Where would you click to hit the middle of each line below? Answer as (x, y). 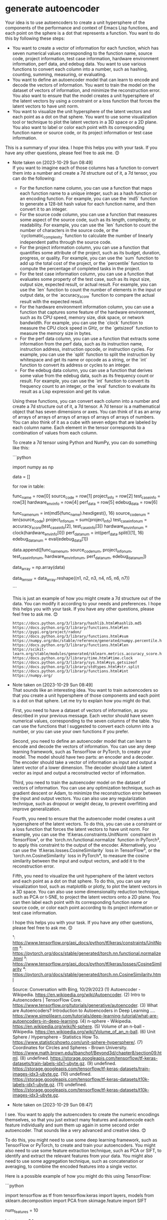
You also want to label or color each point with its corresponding (78, 127)
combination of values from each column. (55, 433)
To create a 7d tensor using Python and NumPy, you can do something (85, 442)
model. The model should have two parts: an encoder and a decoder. (83, 757)
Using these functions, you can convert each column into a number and (86, 401)
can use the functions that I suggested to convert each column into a (83, 726)
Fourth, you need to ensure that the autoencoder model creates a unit (83, 819)
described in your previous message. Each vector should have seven (83, 716)
